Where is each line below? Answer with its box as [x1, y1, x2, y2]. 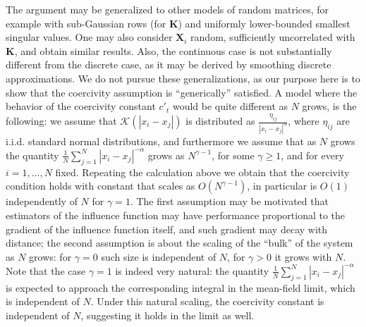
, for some [212, 147, 255, 162]
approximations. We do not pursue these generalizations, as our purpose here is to [6, 70, 360, 85]
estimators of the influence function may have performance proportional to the [6, 207, 346, 222]
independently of [6, 194, 78, 209]
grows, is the [302, 99, 357, 113]
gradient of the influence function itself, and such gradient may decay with [6, 221, 328, 236]
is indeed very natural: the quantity [115, 263, 269, 278]
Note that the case [6, 263, 86, 278]
